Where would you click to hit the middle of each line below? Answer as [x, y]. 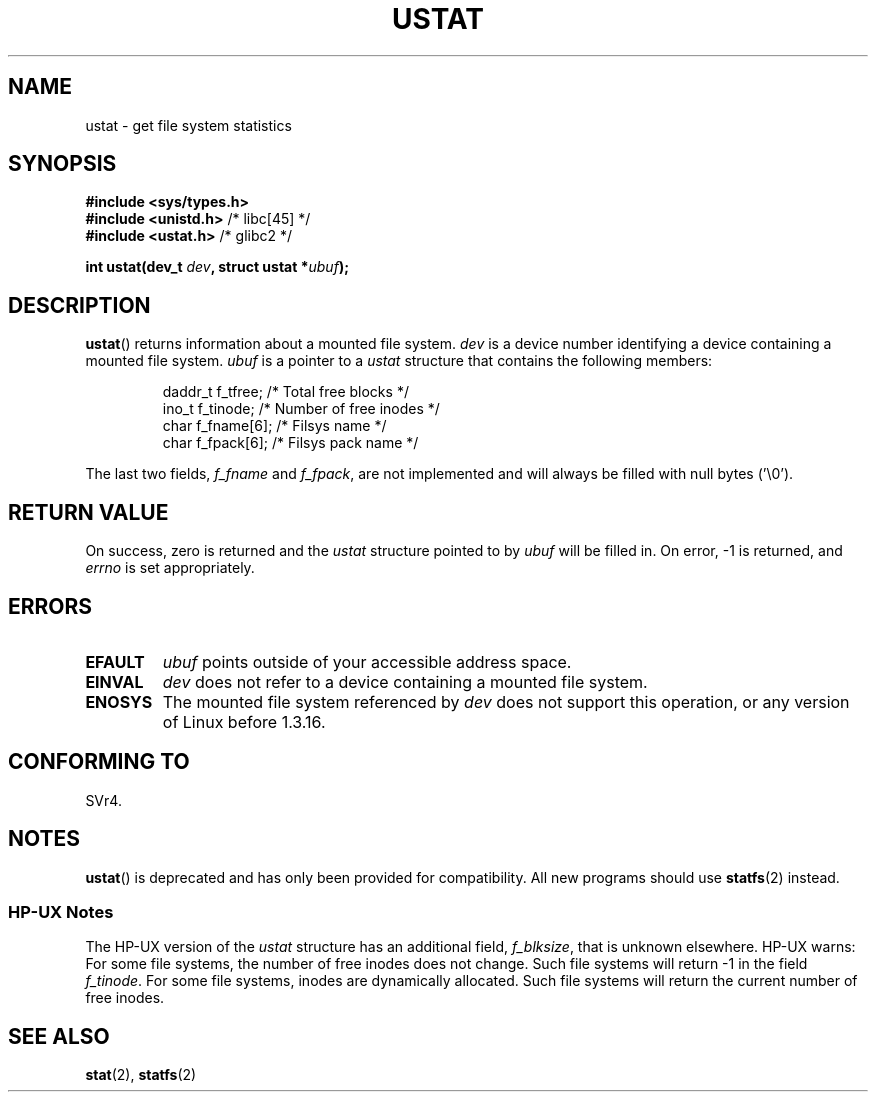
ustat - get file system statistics [188, 125]
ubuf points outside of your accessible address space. [367, 661]
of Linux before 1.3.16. [244, 721]
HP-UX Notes [61, 912]
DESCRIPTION [79, 305]
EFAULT [115, 661]
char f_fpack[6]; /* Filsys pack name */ [290, 443]
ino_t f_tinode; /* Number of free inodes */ [301, 409]
